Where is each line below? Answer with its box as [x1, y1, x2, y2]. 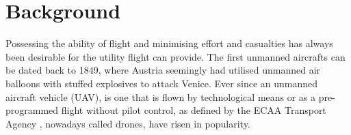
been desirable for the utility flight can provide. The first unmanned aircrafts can [5, 49, 346, 63]
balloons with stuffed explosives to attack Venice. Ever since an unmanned [5, 76, 318, 90]
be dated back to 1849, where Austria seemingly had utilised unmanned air [5, 63, 321, 77]
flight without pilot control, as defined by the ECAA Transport [61, 103, 326, 117]
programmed [5, 103, 59, 117]
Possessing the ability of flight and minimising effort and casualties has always [5, 36, 333, 50]
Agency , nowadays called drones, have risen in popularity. [5, 116, 250, 130]
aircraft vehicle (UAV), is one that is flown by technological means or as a [5, 89, 316, 104]
